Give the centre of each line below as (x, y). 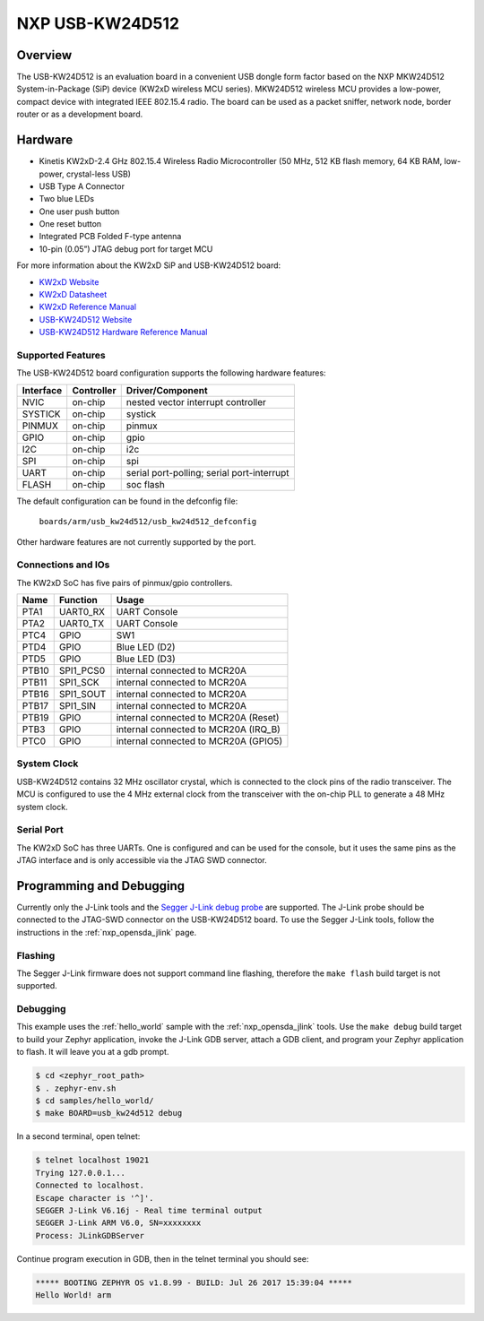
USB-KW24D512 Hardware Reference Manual (123, 332)
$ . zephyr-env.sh (76, 1088)
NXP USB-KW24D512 (98, 23)
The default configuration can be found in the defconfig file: (127, 501)
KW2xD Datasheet (73, 295)
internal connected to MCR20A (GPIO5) (199, 741)
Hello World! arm (73, 1295)
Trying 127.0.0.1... (80, 1173)
